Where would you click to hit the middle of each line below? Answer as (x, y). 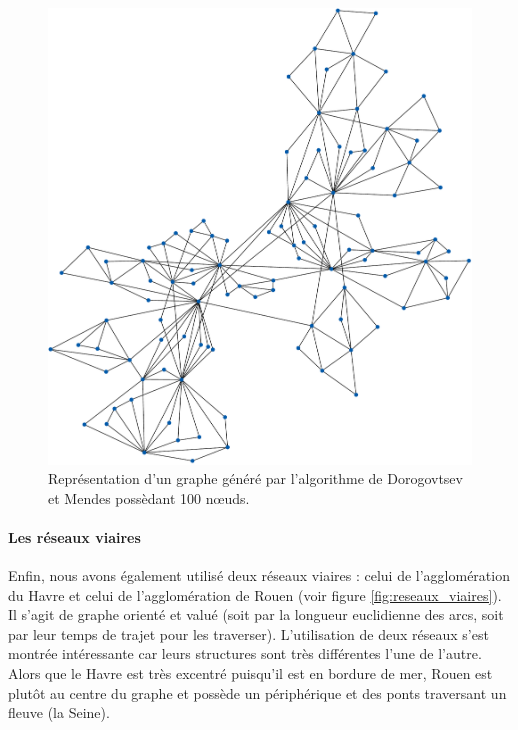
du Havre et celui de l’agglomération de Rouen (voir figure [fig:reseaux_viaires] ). (255, 594)
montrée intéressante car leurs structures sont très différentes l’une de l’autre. (245, 653)
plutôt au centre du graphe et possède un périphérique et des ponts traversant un (257, 692)
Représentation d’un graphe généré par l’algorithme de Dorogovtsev (255, 478)
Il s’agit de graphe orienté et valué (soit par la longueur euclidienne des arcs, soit (256, 614)
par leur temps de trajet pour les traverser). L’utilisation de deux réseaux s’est (248, 633)
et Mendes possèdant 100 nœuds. (149, 497)
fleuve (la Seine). (59, 712)
